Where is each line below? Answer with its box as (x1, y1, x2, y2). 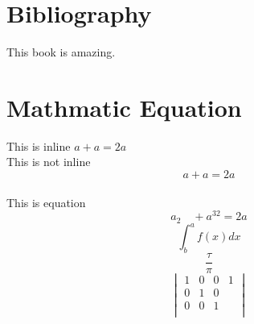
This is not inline (6, 153, 91, 170)
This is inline (6, 137, 71, 154)
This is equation (6, 193, 86, 210)
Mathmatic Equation (6, 90, 242, 123)
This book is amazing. (6, 44, 116, 60)
